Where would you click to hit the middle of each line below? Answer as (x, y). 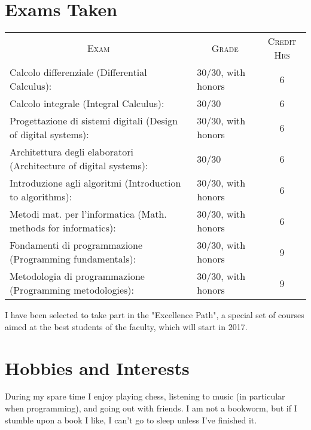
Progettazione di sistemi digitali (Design (94, 121)
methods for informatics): (63, 228)
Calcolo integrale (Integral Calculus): (87, 103)
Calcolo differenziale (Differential (78, 72)
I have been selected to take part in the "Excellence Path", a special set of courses (155, 315)
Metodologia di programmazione (77, 276)
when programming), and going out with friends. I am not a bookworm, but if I (151, 408)
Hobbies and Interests (97, 368)
